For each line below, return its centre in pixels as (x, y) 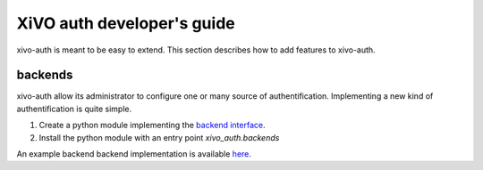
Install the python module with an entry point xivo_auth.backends (159, 137)
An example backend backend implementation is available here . (134, 154)
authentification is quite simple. (74, 109)
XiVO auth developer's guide (126, 23)
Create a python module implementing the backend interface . (152, 125)
